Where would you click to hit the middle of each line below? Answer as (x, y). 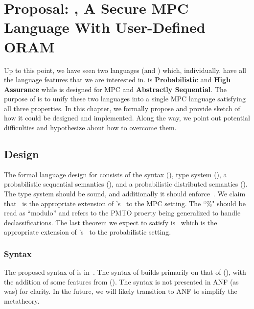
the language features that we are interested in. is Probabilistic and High (117, 80)
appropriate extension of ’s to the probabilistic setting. (88, 232)
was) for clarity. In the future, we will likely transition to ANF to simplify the (121, 291)
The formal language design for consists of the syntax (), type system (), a (115, 174)
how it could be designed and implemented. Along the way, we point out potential (127, 118)
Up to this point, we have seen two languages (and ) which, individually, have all (125, 70)
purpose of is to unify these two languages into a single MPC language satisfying (125, 99)
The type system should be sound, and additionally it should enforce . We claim (125, 194)
